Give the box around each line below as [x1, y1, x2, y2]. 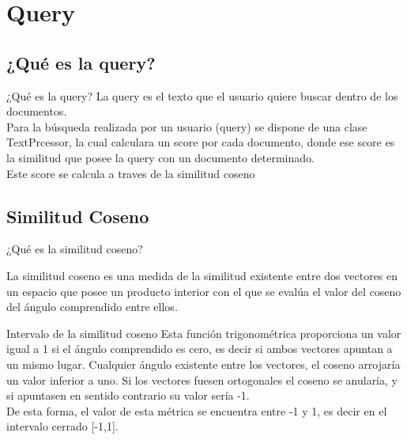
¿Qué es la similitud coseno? [6, 241, 143, 257]
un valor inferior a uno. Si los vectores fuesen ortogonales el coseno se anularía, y [6, 371, 398, 388]
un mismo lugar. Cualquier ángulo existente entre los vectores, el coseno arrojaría [6, 355, 401, 372]
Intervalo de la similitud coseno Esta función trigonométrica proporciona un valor [6, 324, 401, 341]
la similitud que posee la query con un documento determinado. [6, 149, 315, 165]
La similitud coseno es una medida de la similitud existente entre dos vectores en [6, 267, 398, 283]
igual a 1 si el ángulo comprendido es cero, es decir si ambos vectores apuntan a [6, 340, 393, 357]
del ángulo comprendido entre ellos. [6, 298, 178, 315]
